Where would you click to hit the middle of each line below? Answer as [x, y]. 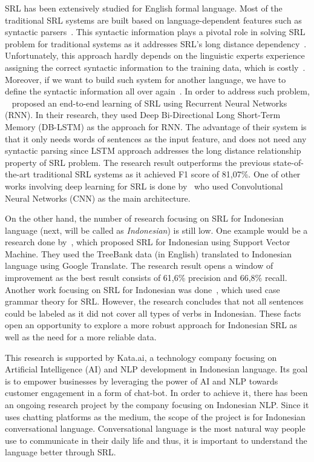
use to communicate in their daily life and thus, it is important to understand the [156, 440]
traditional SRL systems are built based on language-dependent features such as [153, 20]
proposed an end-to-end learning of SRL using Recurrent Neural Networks [149, 103]
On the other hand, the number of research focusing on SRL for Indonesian [144, 218]
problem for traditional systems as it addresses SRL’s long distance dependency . [156, 43]
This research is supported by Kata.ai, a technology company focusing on [141, 357]
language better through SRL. [61, 452]
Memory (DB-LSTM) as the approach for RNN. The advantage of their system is [156, 126]
